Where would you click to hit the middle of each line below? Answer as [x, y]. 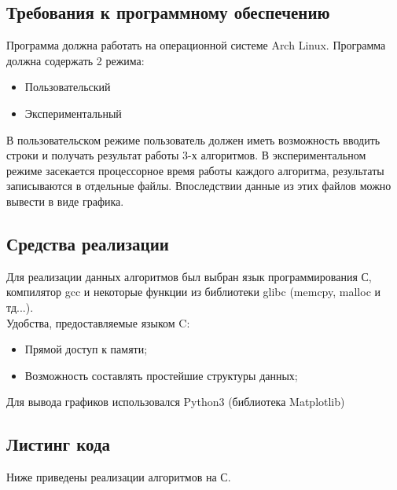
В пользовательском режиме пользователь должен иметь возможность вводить [193, 139]
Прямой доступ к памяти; [86, 349]
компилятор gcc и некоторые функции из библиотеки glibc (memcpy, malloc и [194, 292]
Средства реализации [88, 243]
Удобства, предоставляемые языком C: [98, 322]
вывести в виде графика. [65, 201]
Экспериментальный [73, 113]
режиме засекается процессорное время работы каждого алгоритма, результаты [195, 170]
